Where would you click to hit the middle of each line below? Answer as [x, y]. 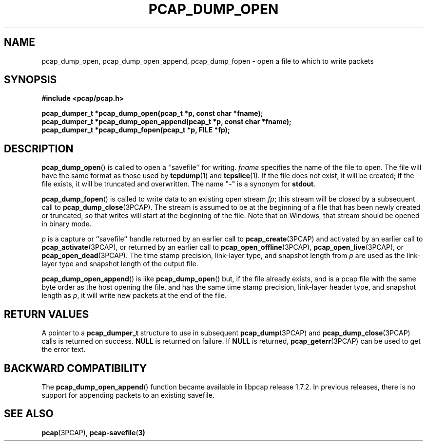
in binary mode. [67, 224]
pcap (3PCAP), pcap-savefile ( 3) [93, 432]
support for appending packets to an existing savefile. [128, 395]
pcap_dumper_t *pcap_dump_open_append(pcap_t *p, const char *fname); [166, 122]
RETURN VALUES [47, 314]
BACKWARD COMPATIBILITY [76, 368]
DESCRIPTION [39, 148]
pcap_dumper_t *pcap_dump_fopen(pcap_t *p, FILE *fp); [136, 130]
